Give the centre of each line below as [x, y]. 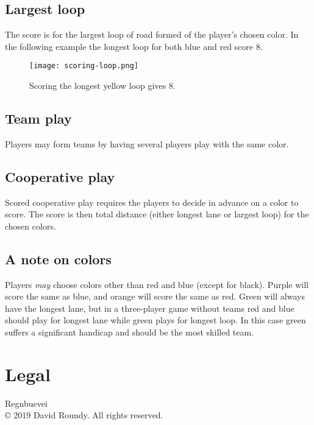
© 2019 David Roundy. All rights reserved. [84, 415]
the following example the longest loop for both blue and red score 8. [134, 46]
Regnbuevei [26, 403]
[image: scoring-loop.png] [84, 66]
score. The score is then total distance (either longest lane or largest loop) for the [157, 214]
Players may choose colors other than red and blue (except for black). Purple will [157, 284]
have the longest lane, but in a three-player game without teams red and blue [150, 308]
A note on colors [58, 258]
